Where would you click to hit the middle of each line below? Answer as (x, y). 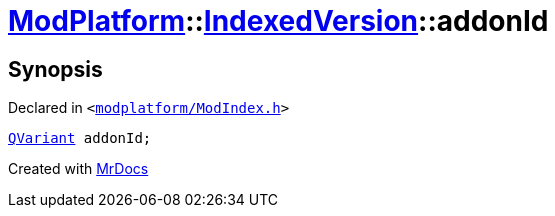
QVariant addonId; (80, 138)
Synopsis (55, 69)
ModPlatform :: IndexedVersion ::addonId (278, 21)
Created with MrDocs (78, 169)
